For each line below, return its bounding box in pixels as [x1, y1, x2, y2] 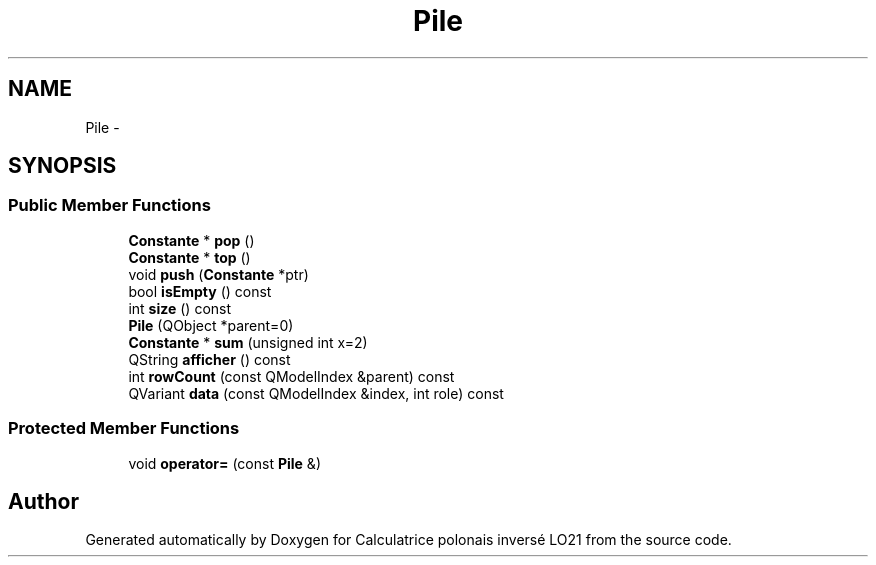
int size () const [128, 299, 232, 317]
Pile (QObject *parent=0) [128, 316, 294, 334]
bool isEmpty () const [128, 282, 272, 300]
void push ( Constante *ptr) [128, 265, 309, 283]
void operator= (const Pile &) [128, 454, 321, 472]
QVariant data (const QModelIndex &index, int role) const [128, 384, 504, 402]
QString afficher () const [128, 350, 291, 368]
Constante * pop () [128, 231, 255, 249]
